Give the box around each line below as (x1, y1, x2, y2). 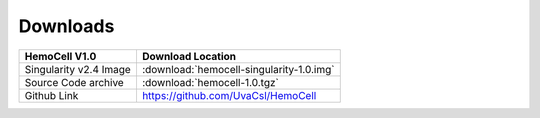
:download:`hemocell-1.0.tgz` (141, 75, 279, 89)
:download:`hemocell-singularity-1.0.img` (141, 62, 335, 76)
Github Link (24, 88, 79, 102)
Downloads (18, 15, 115, 37)
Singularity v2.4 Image (24, 62, 132, 76)
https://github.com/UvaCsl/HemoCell (141, 88, 317, 102)
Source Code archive (24, 75, 124, 89)
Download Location (141, 49, 237, 63)
